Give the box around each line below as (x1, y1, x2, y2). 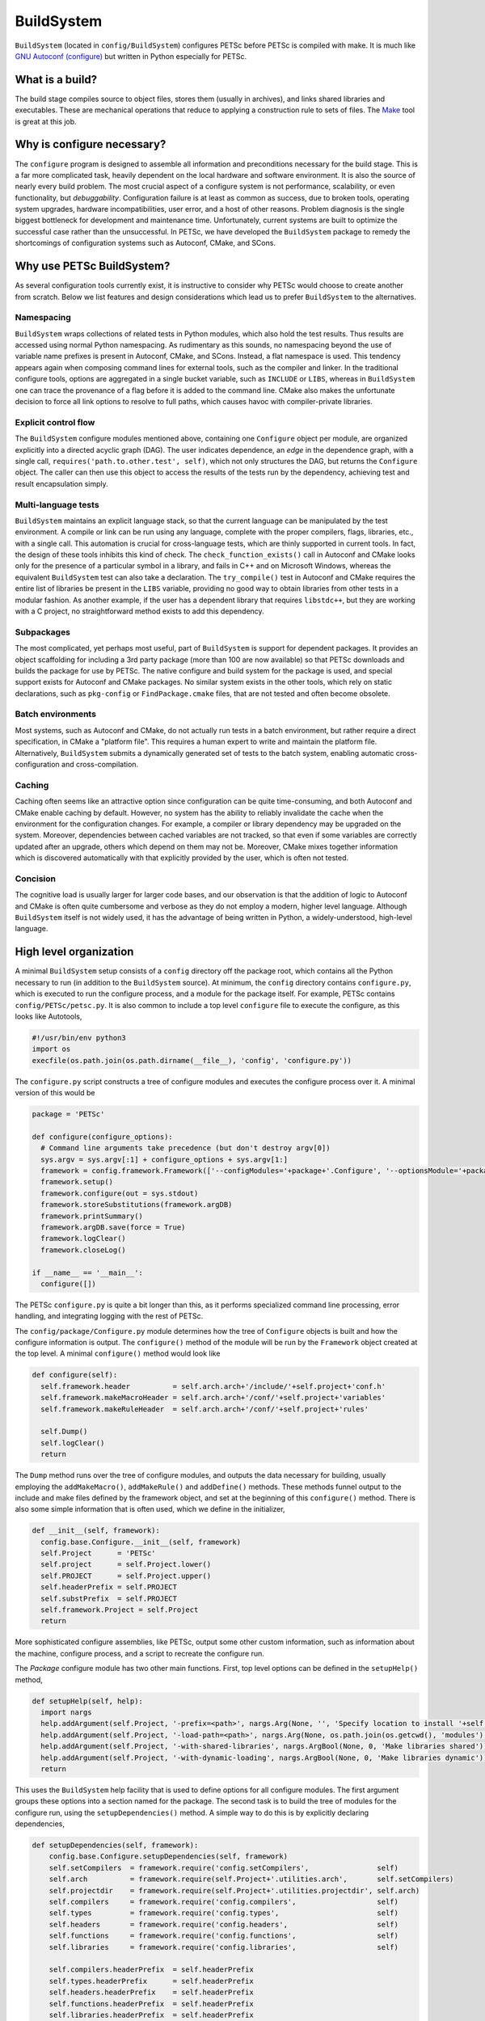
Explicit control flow (15, 416, 95, 428)
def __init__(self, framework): (32, 1526, 161, 1535)
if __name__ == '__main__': (32, 1268, 143, 1277)
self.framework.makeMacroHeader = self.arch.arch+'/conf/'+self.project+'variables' (40, 1393, 386, 1403)
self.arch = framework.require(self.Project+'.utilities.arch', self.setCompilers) (48, 1875, 454, 1884)
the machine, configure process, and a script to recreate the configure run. (15, 1648, 264, 1658)
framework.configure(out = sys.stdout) (40, 1188, 199, 1198)
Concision (15, 873, 57, 884)
